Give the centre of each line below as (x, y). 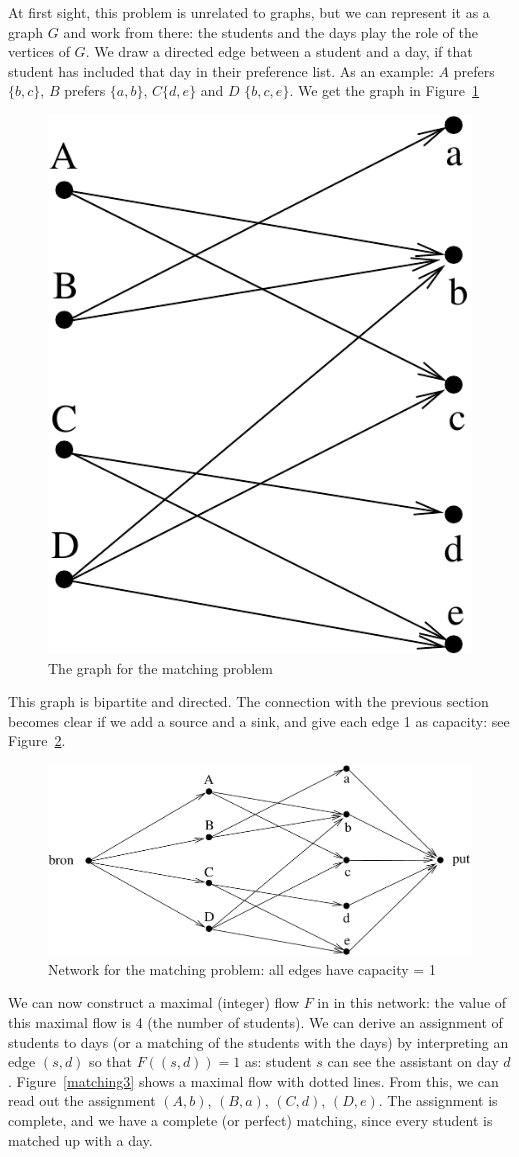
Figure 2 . (37, 740)
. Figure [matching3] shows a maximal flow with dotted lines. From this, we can (253, 1080)
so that (110, 1061)
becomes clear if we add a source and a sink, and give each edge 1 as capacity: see (259, 720)
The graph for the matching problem (160, 667)
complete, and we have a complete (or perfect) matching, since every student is (250, 1120)
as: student (278, 1061)
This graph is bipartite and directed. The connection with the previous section (248, 701)
